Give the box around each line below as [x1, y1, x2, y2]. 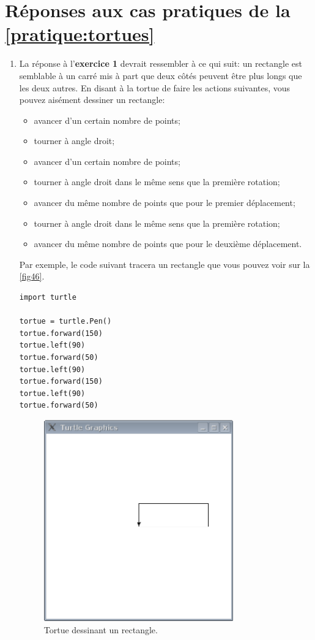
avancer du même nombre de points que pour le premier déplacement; [34, 196, 295, 209]
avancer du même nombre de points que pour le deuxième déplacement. [34, 237, 302, 250]
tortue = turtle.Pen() [19, 317, 112, 326]
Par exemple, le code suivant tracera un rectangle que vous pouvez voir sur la [19, 257, 310, 270]
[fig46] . [19, 270, 45, 283]
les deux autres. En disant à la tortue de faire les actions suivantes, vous [19, 81, 291, 94]
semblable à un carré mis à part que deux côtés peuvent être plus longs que [19, 69, 302, 82]
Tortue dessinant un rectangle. [43, 623, 158, 636]
